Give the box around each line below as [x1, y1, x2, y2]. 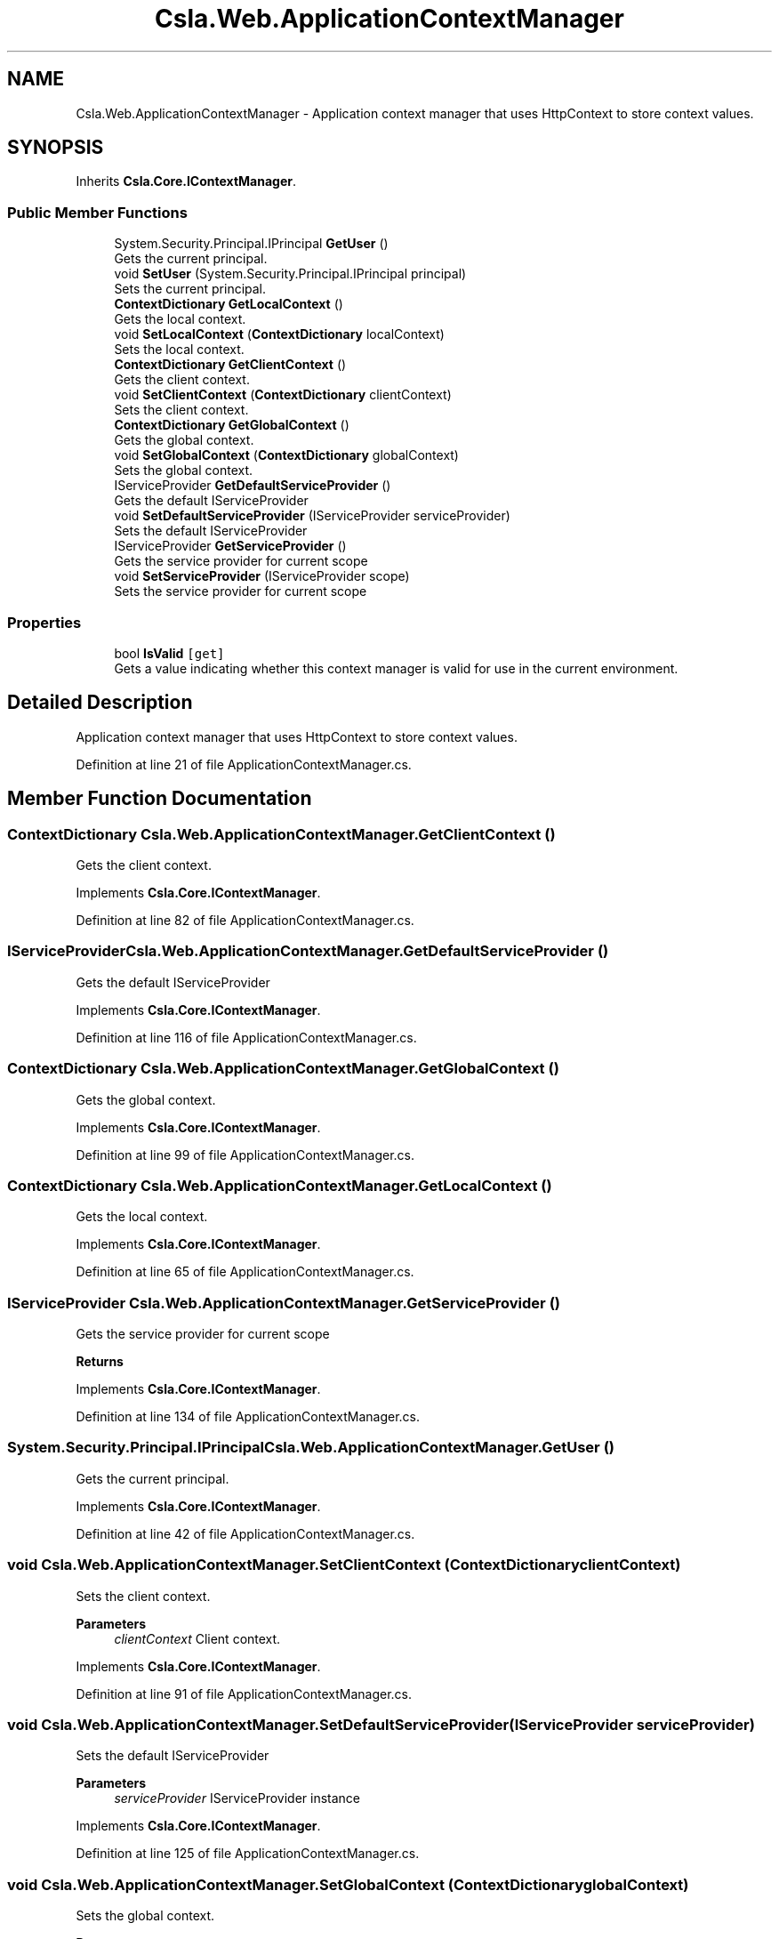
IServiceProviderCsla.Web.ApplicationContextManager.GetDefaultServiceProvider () [7, 942, 609, 961]
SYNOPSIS [7, 136, 104, 159]
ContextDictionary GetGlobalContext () [114, 417, 349, 433]
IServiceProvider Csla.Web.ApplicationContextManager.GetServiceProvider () [7, 1293, 560, 1312]
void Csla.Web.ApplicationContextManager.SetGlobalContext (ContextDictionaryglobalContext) [7, 1875, 689, 1894]
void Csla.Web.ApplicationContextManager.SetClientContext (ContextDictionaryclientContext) [7, 1556, 681, 1574]
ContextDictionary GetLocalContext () [114, 296, 343, 312]
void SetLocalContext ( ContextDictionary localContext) [114, 326, 445, 342]
